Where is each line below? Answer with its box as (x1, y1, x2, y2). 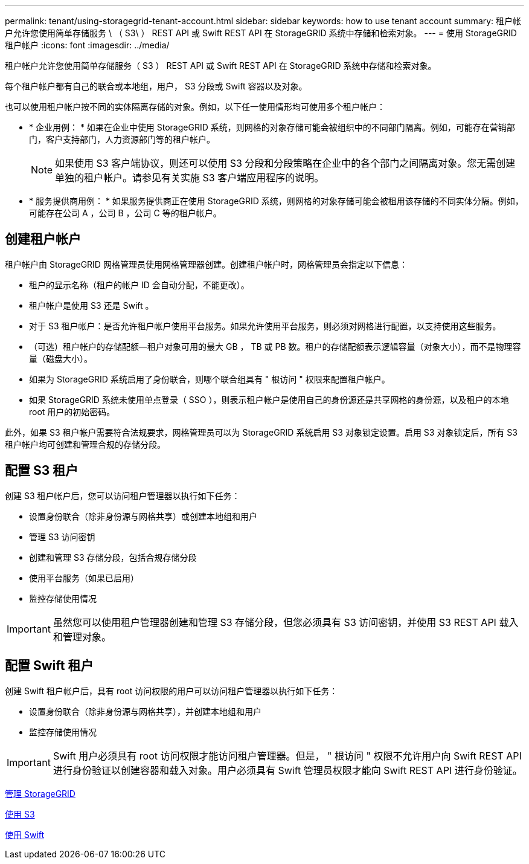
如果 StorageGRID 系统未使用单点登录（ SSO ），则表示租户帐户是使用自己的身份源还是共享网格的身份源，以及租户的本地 (29, 394, 509, 405)
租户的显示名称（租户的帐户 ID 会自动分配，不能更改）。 (29, 279, 249, 290)
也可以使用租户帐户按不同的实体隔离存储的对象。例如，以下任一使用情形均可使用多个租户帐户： (5, 102, 385, 112)
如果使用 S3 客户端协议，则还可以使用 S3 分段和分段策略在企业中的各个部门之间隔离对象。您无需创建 (55, 157, 516, 169)
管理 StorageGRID (5, 788, 75, 799)
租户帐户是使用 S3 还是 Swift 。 (29, 300, 154, 311)
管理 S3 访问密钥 (29, 531, 95, 542)
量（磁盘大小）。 (29, 353, 92, 364)
